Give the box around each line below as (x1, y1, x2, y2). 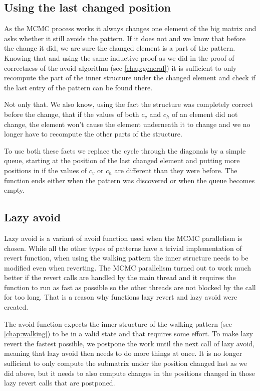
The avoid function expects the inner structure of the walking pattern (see (4, 318, 232, 329)
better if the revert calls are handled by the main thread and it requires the (4, 272, 236, 283)
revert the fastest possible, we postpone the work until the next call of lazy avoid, (4, 338, 254, 348)
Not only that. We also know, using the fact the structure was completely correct (4, 99, 253, 109)
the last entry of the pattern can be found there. (4, 82, 153, 92)
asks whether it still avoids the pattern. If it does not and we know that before (4, 33, 245, 43)
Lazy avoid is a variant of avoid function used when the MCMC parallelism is (4, 232, 242, 243)
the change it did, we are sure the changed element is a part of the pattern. (4, 43, 235, 53)
